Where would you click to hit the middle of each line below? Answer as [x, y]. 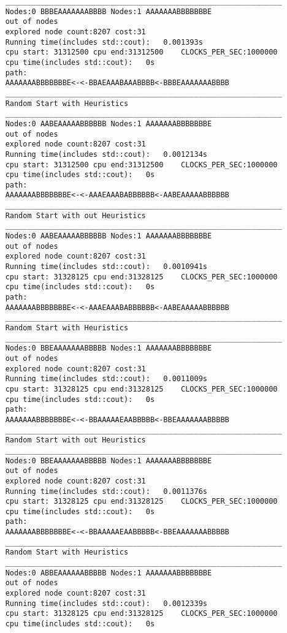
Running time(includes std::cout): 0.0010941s [106, 267]
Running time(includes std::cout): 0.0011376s [106, 491]
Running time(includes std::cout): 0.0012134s [106, 154]
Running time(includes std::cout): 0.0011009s [106, 379]
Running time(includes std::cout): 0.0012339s [106, 603]
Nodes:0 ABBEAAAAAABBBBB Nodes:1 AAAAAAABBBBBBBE [109, 573]
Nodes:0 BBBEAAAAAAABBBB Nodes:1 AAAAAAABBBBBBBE [109, 11]
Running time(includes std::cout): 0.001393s [104, 42]
